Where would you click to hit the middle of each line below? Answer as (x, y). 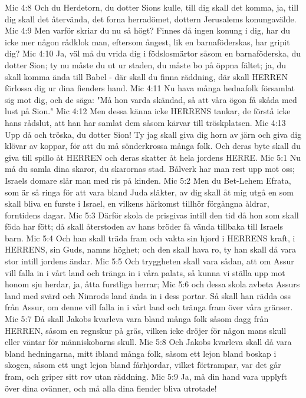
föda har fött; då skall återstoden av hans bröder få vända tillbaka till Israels (144, 226)
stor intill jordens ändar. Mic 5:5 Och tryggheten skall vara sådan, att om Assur (149, 261)
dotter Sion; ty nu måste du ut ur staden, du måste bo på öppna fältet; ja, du (146, 64)
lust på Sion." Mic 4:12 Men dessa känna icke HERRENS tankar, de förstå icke (148, 111)
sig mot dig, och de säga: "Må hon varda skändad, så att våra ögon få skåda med (151, 99)
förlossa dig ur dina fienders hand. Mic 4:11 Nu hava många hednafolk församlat (150, 88)
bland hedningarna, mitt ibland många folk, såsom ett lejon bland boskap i (141, 353)
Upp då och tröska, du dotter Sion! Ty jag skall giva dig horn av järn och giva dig (153, 134)
